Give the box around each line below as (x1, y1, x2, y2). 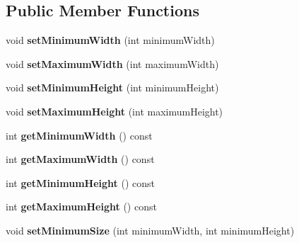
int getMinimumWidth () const (6, 128, 153, 142)
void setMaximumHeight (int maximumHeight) (6, 103, 223, 118)
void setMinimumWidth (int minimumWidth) (6, 33, 215, 47)
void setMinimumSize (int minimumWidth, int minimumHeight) (6, 222, 295, 237)
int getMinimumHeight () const (6, 175, 156, 190)
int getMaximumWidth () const (6, 152, 155, 166)
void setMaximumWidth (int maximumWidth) (6, 56, 219, 71)
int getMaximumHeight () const (6, 199, 157, 214)
